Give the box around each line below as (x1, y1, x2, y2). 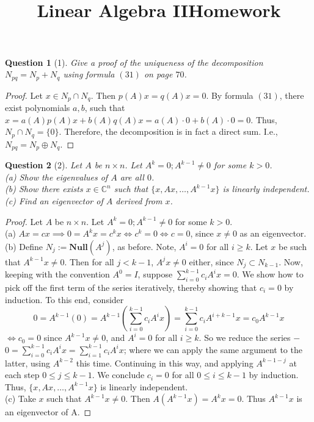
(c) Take (5, 392, 36, 405)
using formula (63, 68, 115, 80)
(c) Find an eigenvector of (5, 194, 103, 207)
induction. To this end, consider (5, 293, 124, 306)
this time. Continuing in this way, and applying (76, 356, 254, 369)
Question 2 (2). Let (5, 159, 82, 171)
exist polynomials (5, 101, 70, 114)
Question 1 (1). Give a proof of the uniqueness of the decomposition (5, 55, 263, 68)
